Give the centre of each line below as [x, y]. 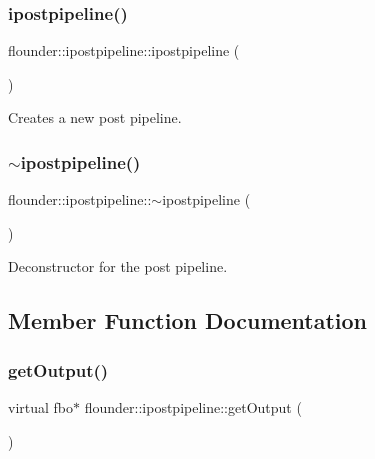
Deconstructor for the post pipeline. [118, 266]
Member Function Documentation [188, 320]
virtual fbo [41, 407]
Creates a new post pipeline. [95, 117]
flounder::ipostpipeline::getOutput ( [193, 407]
